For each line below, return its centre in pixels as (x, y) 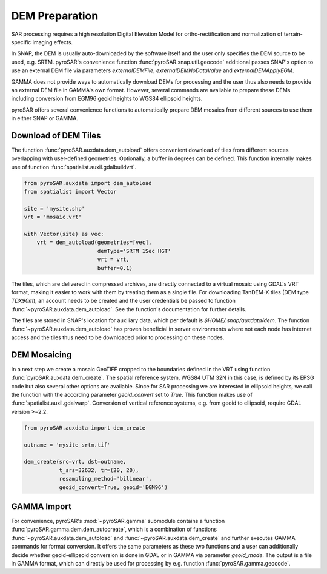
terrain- (293, 34)
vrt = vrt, (113, 260)
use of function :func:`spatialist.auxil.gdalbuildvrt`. (74, 167)
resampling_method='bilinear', (105, 479)
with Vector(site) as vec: (64, 234)
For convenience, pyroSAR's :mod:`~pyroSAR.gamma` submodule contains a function (118, 521)
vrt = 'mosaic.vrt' (53, 217)
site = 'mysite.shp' (54, 208)
